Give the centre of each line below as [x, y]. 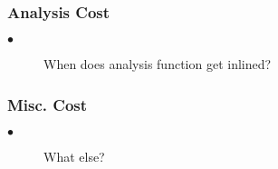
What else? [74, 157]
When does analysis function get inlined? [158, 64]
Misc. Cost [48, 104]
